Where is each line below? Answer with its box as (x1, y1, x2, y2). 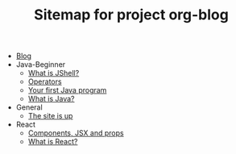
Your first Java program (27, 85, 107, 95)
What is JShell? (27, 69, 80, 78)
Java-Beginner (15, 60, 66, 69)
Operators (27, 77, 62, 86)
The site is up (27, 111, 73, 121)
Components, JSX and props (27, 128, 124, 138)
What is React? (27, 137, 78, 147)
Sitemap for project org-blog (33, 6, 230, 24)
